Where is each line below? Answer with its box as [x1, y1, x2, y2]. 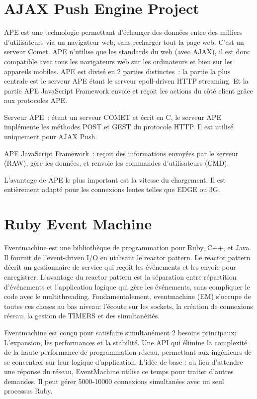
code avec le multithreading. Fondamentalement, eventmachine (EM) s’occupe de [4, 291, 251, 301]
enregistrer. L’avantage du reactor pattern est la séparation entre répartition [4, 271, 237, 282]
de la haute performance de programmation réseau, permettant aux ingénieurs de [4, 347, 252, 357]
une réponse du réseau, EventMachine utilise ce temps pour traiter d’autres [4, 366, 234, 377]
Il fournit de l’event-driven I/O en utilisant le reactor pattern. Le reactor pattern [4, 252, 251, 262]
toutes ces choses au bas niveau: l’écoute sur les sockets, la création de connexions [4, 300, 253, 311]
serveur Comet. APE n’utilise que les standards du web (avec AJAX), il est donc [4, 46, 251, 57]
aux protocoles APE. [4, 95, 67, 105]
